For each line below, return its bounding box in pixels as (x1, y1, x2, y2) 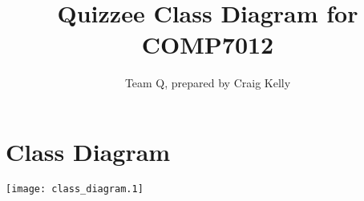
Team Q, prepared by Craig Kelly (124, 74, 291, 91)
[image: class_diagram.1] (6, 183, 144, 195)
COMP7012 (141, 28, 274, 61)
